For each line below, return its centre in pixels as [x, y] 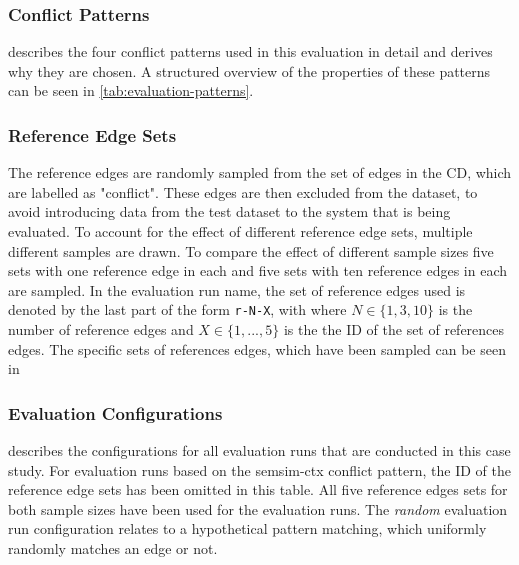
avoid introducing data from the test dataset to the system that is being [229, 211]
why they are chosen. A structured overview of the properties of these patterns [249, 70]
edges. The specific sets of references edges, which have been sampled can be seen [257, 348]
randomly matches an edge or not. [113, 548]
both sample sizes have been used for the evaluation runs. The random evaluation [258, 508]
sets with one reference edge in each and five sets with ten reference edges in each [257, 270]
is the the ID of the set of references [394, 329]
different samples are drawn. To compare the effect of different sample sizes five [251, 250]
